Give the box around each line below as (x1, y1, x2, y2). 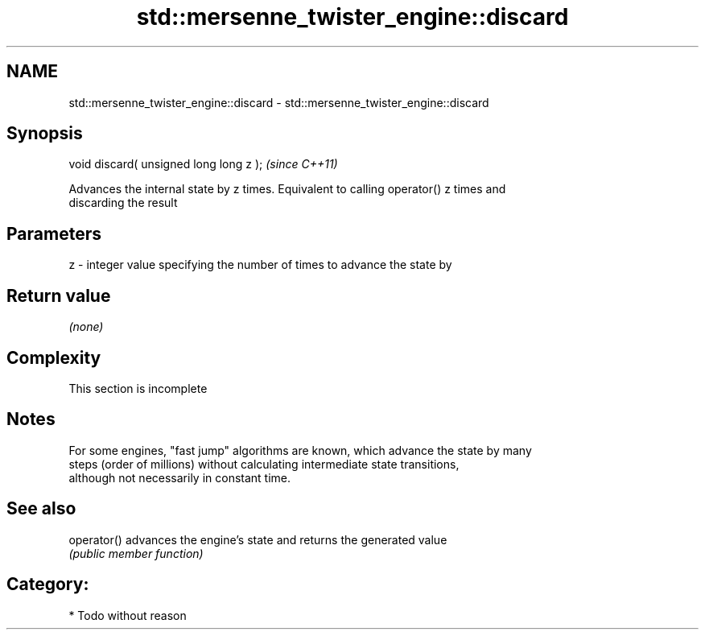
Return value (6, 285, 111, 306)
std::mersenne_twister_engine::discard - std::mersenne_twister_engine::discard (68, 95, 489, 109)
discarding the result (68, 196, 178, 210)
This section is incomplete (68, 381, 208, 395)
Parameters (6, 223, 101, 244)
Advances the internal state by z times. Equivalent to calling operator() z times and (68, 182, 506, 196)
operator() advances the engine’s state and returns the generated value (68, 532, 447, 547)
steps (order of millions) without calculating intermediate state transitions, (68, 456, 460, 471)
